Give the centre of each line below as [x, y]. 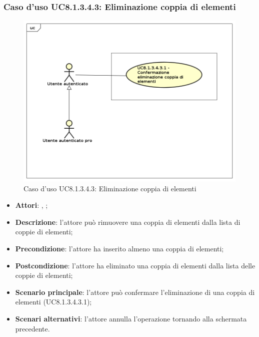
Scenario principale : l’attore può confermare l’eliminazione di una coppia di [135, 292]
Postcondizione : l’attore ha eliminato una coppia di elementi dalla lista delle [135, 265]
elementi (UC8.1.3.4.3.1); [53, 302]
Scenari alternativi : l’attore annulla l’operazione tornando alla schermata [131, 319]
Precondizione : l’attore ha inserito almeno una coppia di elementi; [119, 249]
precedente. [32, 328]
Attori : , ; [31, 205]
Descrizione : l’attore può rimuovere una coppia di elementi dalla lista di [128, 222]
